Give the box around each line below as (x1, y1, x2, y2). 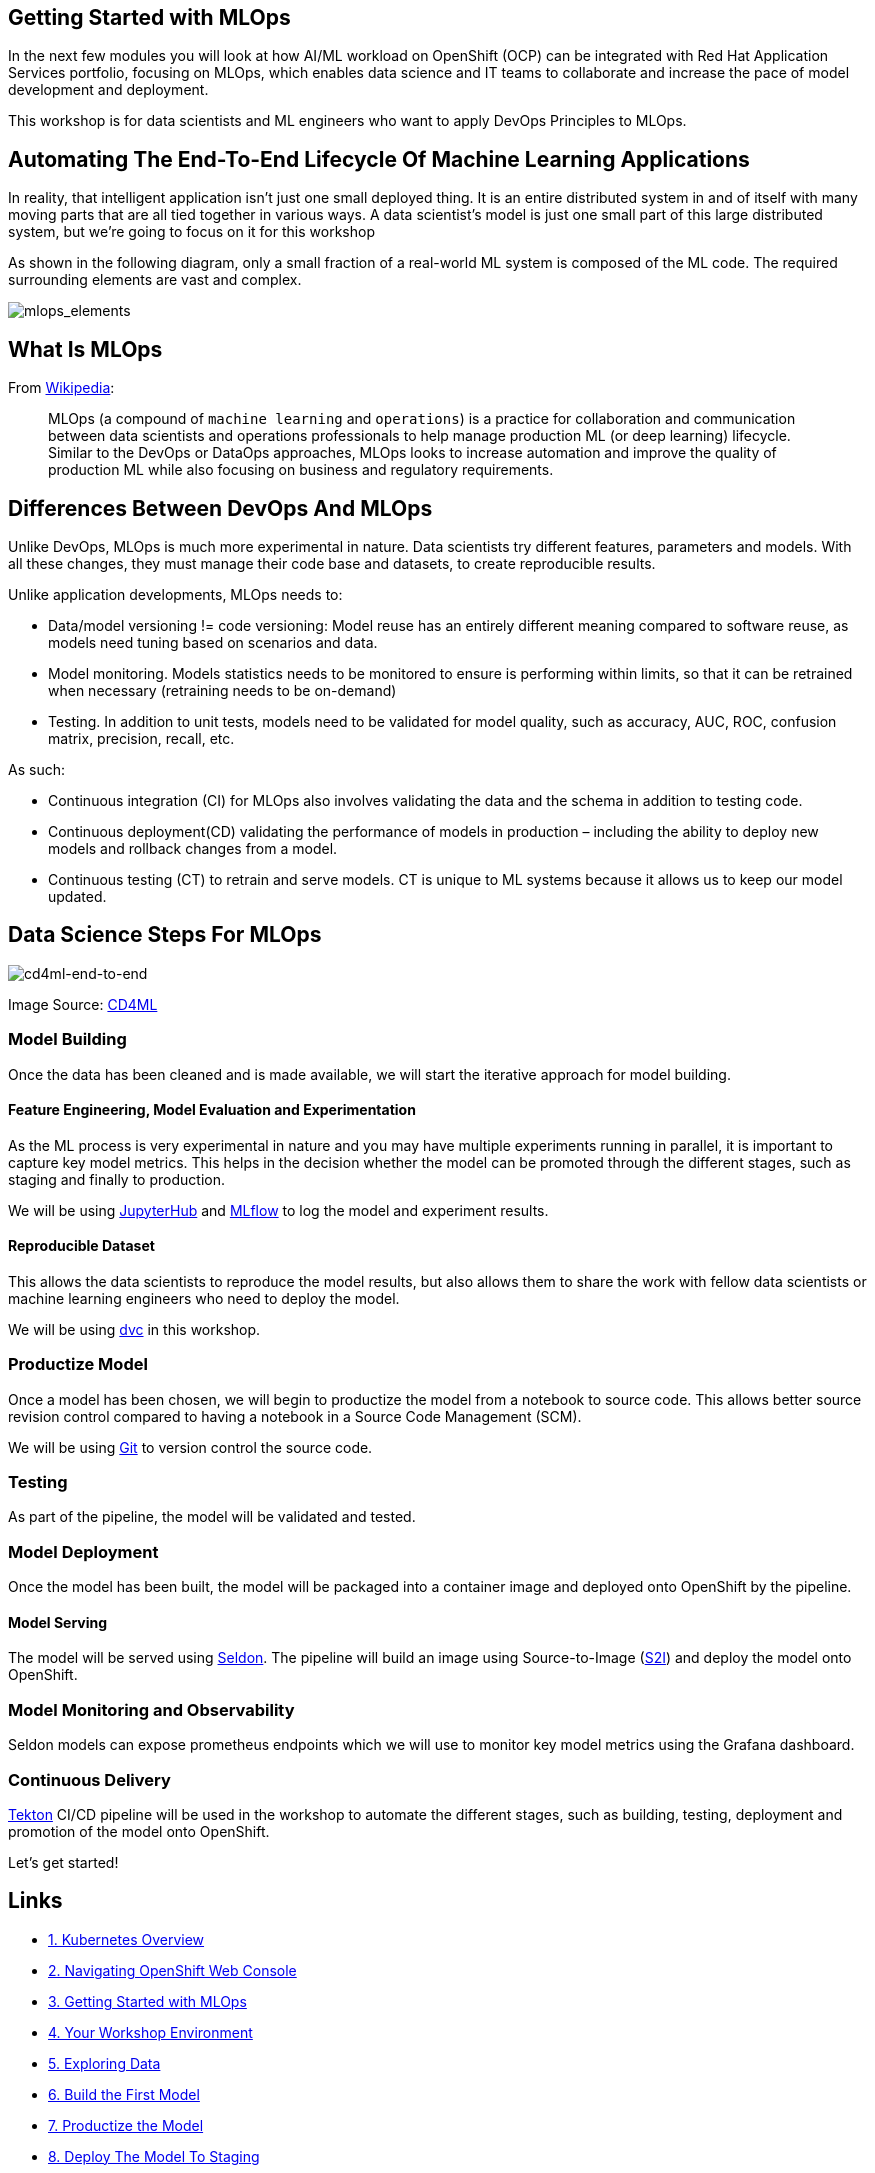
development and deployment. (8, 81, 209, 99)
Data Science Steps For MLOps (8, 922, 322, 948)
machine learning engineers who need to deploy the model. (8, 1289, 400, 1307)
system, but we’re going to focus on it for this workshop (8, 223, 375, 241)
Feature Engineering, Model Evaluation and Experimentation (8, 1101, 416, 1119)
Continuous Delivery (8, 1769, 171, 1790)
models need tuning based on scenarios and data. (48, 633, 378, 651)
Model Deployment (8, 1541, 159, 1562)
